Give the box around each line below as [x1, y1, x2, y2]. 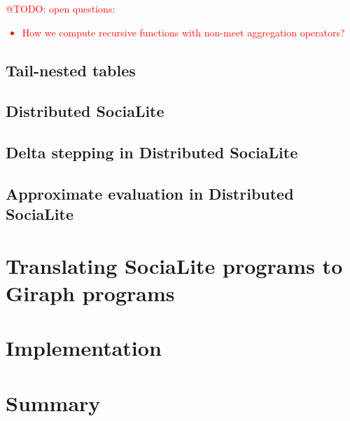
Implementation [6, 333, 162, 362]
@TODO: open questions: [6, 1, 115, 15]
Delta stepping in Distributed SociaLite [6, 142, 298, 163]
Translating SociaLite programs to [6, 251, 343, 279]
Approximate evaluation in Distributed [6, 182, 294, 204]
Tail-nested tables [6, 59, 136, 81]
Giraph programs [6, 279, 175, 308]
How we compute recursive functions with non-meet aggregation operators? [22, 25, 345, 39]
